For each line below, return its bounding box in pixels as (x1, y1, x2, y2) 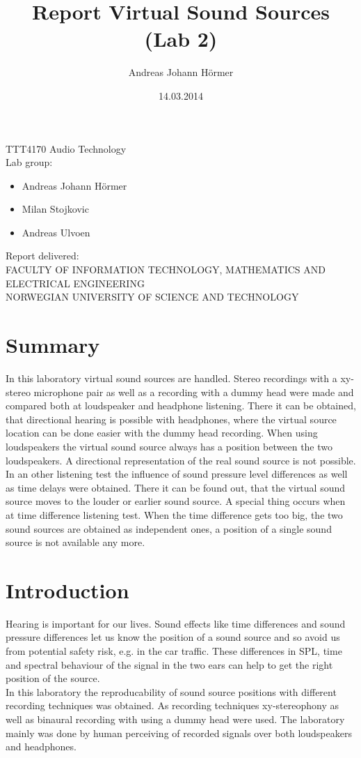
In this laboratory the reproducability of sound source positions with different (6, 684, 337, 699)
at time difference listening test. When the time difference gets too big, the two (6, 507, 343, 522)
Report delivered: (6, 248, 79, 263)
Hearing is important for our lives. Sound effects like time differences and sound (6, 616, 346, 630)
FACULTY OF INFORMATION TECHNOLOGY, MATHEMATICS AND (6, 262, 326, 277)
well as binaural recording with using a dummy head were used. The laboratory (6, 711, 345, 726)
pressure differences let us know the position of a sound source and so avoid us (6, 630, 340, 644)
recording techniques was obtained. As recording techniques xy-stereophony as (6, 698, 339, 713)
